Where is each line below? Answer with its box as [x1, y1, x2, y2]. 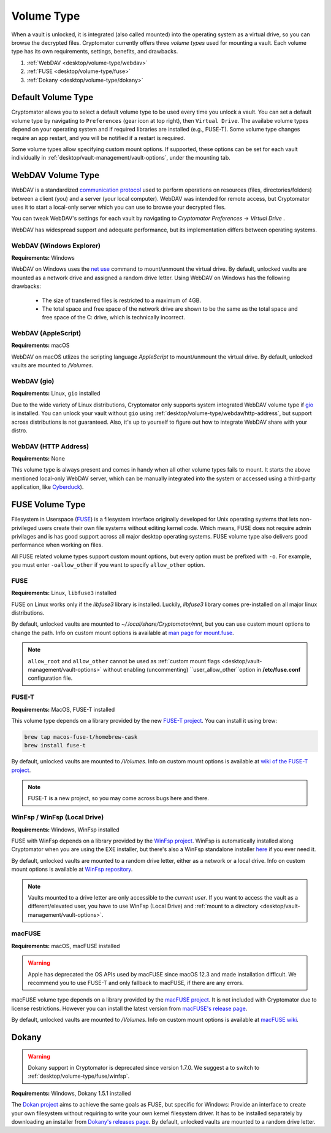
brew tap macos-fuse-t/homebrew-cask [24, 733, 138, 740]
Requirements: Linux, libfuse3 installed [11, 590, 116, 597]
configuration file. [28, 674, 73, 682]
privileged [11, 524, 37, 531]
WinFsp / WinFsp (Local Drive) [11, 813, 104, 822]
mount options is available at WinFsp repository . [11, 866, 133, 873]
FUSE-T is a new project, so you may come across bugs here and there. [28, 795, 210, 802]
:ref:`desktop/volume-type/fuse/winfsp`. [28, 1072, 130, 1080]
